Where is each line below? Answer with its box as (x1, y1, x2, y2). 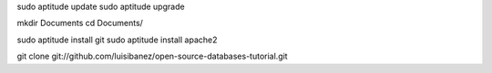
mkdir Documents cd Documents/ (16, 18, 143, 29)
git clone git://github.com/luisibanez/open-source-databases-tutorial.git (16, 50, 288, 62)
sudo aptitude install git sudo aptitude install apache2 (16, 34, 218, 45)
